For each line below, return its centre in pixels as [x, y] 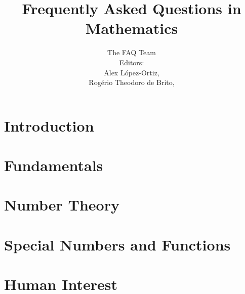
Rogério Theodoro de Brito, [132, 82]
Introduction [49, 125]
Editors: [132, 62]
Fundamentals [54, 165]
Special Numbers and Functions [117, 244]
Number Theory [62, 205]
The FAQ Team [132, 52]
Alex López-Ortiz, [132, 72]
